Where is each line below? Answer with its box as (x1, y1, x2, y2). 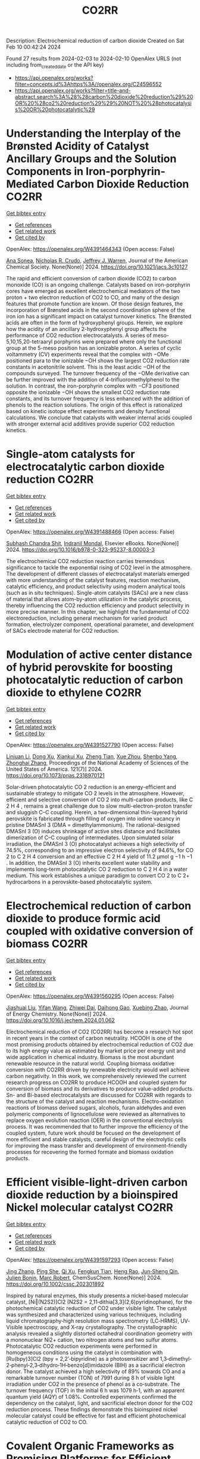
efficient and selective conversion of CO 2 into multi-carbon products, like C (6, 796, 193, 803)
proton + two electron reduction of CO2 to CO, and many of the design (6, 293, 180, 301)
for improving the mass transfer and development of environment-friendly (6, 1142, 187, 1149)
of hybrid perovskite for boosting (6, 661, 173, 674)
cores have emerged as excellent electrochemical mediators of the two (6, 287, 180, 295)
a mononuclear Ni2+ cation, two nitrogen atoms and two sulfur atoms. (6, 1336, 179, 1343)
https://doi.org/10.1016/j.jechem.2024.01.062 (6, 1016, 115, 1024)
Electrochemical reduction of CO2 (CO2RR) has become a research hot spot (6, 1028, 193, 1035)
